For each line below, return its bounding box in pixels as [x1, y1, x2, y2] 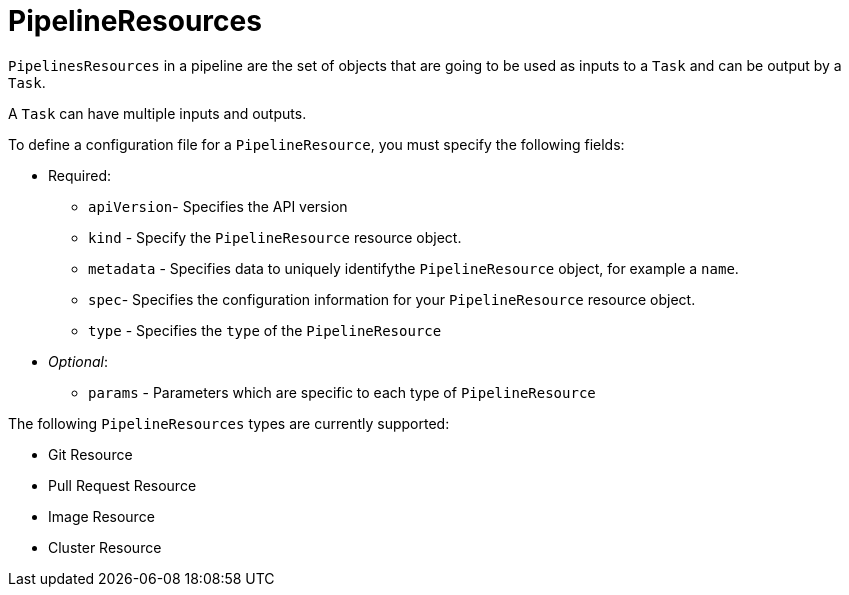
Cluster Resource [48, 538, 162, 556]
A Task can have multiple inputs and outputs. [8, 104, 307, 122]
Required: [48, 166, 112, 184]
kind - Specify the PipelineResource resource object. [88, 228, 462, 246]
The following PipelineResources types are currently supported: [8, 414, 450, 432]
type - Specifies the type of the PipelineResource [88, 321, 442, 339]
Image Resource [48, 507, 155, 525]
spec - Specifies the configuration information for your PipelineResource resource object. [88, 290, 696, 308]
